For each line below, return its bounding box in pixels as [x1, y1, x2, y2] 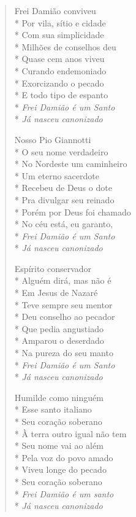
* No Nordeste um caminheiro [14, 157, 127, 170]
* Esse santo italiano [14, 403, 92, 416]
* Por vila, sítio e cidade [14, 16, 106, 29]
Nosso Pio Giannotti [14, 133, 91, 146]
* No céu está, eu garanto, [14, 217, 113, 230]
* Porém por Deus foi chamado [14, 205, 131, 218]
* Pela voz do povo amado [14, 451, 113, 464]
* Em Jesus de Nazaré [14, 286, 98, 299]
